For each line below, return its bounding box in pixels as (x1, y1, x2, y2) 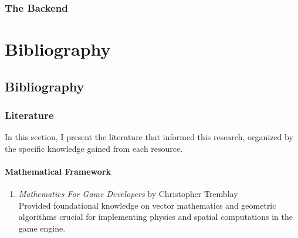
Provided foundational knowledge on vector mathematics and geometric (18, 199, 276, 211)
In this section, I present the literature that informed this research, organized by (5, 131, 293, 143)
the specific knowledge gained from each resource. (5, 142, 183, 154)
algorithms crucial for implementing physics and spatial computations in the (18, 210, 293, 223)
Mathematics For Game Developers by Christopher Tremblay (18, 188, 238, 200)
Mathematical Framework (5, 165, 111, 177)
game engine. (18, 222, 66, 234)
